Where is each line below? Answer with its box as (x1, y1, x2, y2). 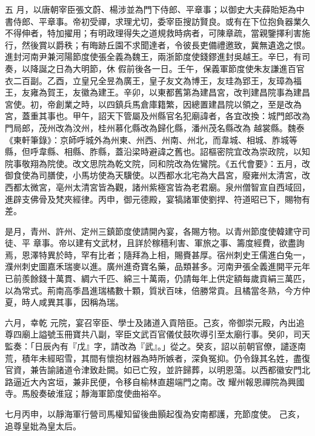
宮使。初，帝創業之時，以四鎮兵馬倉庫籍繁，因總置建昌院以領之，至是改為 (5, 97, 302, 110)
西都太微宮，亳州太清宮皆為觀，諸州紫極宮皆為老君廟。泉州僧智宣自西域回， (5, 180, 310, 193)
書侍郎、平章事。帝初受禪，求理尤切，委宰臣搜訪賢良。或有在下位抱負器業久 (5, 15, 310, 27)
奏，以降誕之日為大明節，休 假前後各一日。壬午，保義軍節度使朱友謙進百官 (5, 62, 305, 74)
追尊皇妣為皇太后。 (5, 419, 81, 432)
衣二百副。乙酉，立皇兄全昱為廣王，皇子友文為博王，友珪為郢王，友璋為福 (5, 74, 302, 86)
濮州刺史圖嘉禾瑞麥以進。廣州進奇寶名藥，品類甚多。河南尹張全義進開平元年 (5, 260, 310, 273)
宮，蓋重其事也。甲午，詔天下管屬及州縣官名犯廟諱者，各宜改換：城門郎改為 (5, 109, 310, 122)
